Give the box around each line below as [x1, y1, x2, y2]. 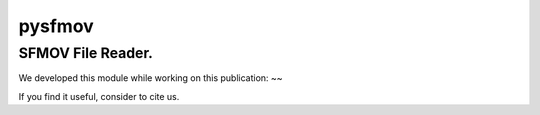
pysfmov [18, 15, 94, 37]
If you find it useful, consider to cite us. [18, 90, 180, 102]
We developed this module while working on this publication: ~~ [18, 72, 284, 84]
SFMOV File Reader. [18, 44, 154, 62]
